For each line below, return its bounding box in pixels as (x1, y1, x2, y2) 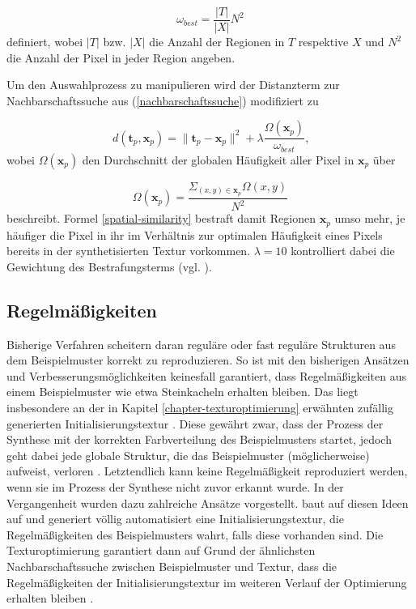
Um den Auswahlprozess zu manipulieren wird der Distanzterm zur (6, 76, 340, 93)
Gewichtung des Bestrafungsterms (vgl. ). (6, 258, 212, 275)
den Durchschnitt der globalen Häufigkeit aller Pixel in (82, 151, 354, 168)
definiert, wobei (6, 33, 83, 50)
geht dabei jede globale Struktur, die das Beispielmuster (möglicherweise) (6, 446, 370, 463)
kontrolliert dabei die (291, 242, 395, 259)
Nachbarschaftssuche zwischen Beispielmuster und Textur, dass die (6, 557, 337, 574)
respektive (298, 33, 349, 50)
